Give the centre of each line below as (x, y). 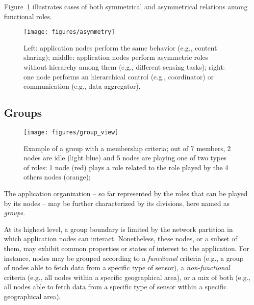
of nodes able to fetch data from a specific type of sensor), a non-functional (117, 267)
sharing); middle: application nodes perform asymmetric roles (116, 57)
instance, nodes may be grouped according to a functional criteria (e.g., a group (124, 258)
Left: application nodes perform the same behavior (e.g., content (120, 47)
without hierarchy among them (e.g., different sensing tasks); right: (124, 67)
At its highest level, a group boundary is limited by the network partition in (118, 229)
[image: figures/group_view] (71, 133)
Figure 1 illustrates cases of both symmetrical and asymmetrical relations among (126, 6)
